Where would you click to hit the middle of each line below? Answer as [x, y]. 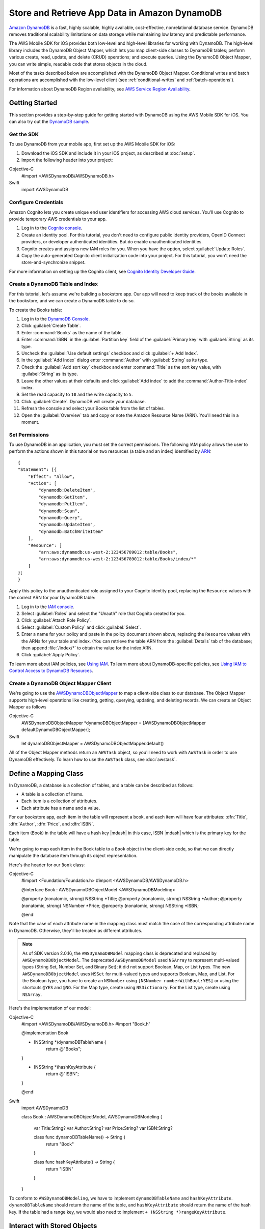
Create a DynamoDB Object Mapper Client [60, 683]
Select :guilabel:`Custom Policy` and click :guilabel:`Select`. [81, 627]
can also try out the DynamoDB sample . [49, 121]
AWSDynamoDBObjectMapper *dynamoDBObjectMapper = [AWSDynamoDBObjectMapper [114, 723]
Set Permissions [29, 435]
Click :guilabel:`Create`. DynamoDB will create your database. [84, 401]
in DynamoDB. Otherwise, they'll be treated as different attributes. [76, 930]
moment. [30, 422]
